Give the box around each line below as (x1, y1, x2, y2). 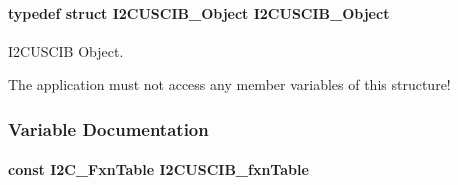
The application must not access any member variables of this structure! (8, 74, 451, 95)
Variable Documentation (8, 116, 209, 141)
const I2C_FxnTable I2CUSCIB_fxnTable (8, 159, 309, 180)
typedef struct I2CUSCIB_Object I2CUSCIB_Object (8, 2, 390, 23)
